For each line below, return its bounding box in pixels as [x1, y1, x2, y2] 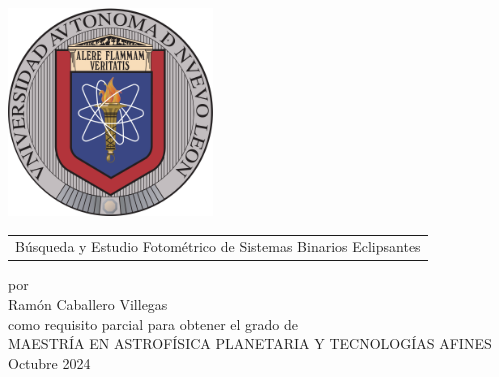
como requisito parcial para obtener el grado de [8, 313, 298, 334]
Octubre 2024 [8, 352, 91, 373]
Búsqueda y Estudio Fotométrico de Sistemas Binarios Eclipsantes [15, 236, 421, 257]
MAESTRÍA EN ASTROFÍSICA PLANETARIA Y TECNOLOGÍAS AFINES [8, 333, 492, 354]
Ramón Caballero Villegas [8, 294, 168, 315]
